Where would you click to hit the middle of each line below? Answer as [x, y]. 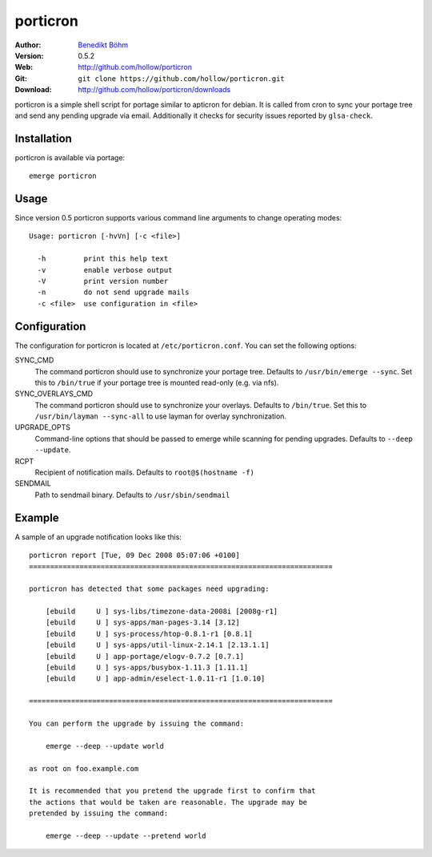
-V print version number [103, 281]
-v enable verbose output [105, 270]
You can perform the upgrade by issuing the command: [136, 723]
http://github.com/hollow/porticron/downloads [154, 90]
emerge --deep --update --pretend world [126, 835]
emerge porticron [63, 176]
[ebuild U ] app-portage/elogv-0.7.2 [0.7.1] [144, 656]
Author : [28, 45]
